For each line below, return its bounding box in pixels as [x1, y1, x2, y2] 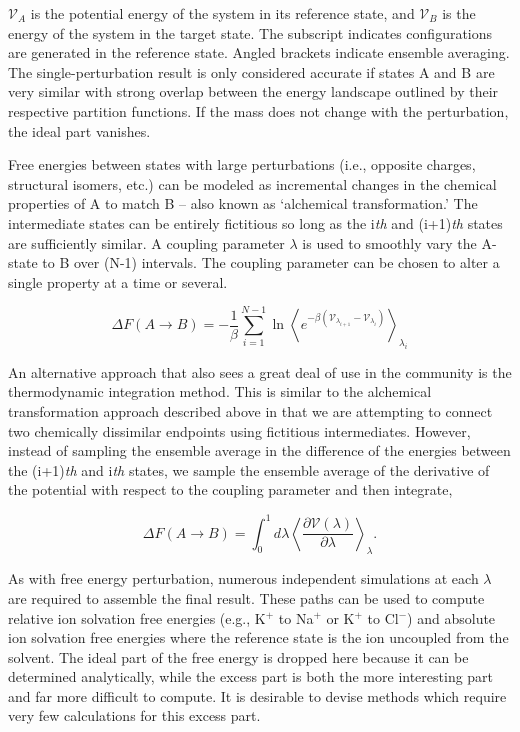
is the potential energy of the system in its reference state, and [30, 3, 415, 23]
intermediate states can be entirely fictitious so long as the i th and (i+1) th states [8, 212, 503, 233]
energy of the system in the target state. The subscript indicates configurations [8, 22, 493, 43]
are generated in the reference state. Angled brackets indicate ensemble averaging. [8, 42, 510, 63]
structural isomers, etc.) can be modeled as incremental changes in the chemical [8, 173, 497, 194]
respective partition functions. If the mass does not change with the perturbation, [8, 100, 509, 121]
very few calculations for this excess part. [8, 705, 261, 726]
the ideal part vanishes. [8, 120, 151, 141]
